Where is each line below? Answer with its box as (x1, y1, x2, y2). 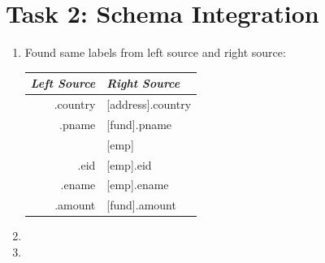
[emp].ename (106, 176, 169, 193)
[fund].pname (106, 115, 172, 132)
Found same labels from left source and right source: (24, 44, 286, 61)
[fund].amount (106, 196, 176, 213)
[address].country (106, 96, 192, 113)
